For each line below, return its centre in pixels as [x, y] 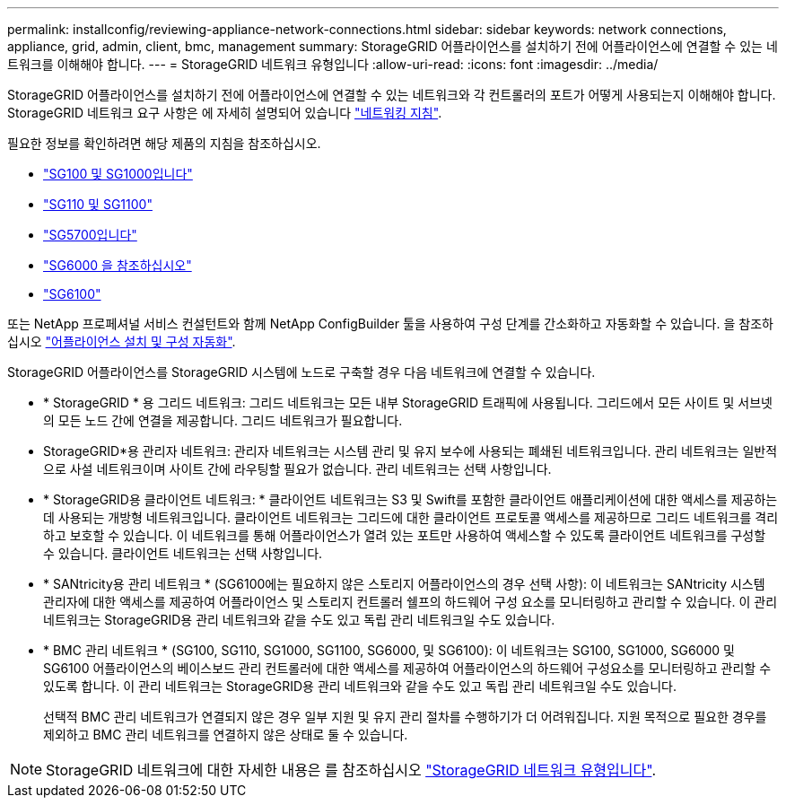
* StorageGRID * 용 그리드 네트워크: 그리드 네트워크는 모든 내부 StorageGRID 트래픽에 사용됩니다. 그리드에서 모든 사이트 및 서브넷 [408, 402]
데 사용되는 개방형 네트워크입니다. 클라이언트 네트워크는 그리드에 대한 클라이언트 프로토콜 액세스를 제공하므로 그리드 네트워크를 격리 [411, 517]
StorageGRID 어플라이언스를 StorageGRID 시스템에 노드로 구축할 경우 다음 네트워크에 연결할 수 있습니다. [301, 372]
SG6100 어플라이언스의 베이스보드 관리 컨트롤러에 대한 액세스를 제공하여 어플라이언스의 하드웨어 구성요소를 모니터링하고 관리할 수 [407, 668]
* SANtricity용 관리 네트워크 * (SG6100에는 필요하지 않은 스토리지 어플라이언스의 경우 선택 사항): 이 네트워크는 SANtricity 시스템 [404, 584]
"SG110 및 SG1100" [98, 204]
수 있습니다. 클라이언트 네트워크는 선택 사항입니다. [183, 553]
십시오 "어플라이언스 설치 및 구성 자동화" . [122, 341]
